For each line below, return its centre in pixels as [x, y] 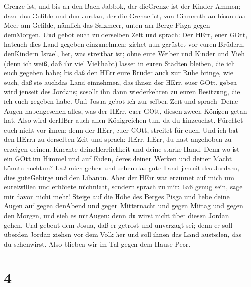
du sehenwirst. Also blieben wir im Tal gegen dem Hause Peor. [97, 244]
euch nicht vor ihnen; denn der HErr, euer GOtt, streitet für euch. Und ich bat [121, 129]
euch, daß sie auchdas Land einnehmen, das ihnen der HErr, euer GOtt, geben [121, 82]
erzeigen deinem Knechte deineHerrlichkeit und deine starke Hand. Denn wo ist [122, 148]
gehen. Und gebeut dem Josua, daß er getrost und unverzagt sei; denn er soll [118, 225]
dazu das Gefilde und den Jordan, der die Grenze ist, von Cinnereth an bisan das [125, 15]
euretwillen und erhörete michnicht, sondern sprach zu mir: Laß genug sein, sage [123, 187]
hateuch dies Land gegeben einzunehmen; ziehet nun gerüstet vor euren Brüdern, [125, 44]
